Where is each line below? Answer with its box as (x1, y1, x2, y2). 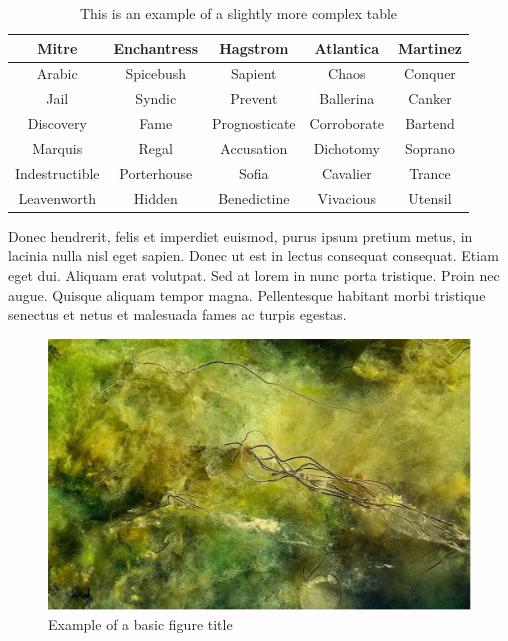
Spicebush (125, 63, 187, 84)
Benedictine (218, 187, 290, 208)
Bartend (405, 113, 455, 134)
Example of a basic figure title (48, 614, 233, 635)
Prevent (230, 88, 278, 109)
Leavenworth (18, 187, 97, 208)
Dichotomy (313, 137, 380, 158)
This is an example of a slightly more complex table (79, 3, 398, 23)
